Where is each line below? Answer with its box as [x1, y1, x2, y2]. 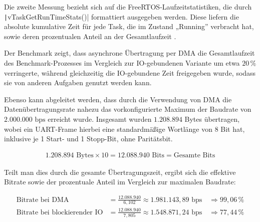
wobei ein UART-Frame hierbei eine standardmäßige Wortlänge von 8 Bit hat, [4, 123, 245, 134]
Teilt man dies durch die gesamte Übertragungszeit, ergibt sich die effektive [4, 166, 236, 177]
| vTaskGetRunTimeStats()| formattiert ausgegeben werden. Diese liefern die [4, 11, 239, 22]
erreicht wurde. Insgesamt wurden [48, 114, 152, 124]
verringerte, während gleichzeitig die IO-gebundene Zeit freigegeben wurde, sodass [4, 67, 256, 78]
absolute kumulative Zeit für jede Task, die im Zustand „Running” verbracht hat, [4, 21, 254, 32]
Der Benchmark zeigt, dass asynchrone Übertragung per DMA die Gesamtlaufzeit [4, 48, 255, 58]
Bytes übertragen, [184, 114, 240, 124]
